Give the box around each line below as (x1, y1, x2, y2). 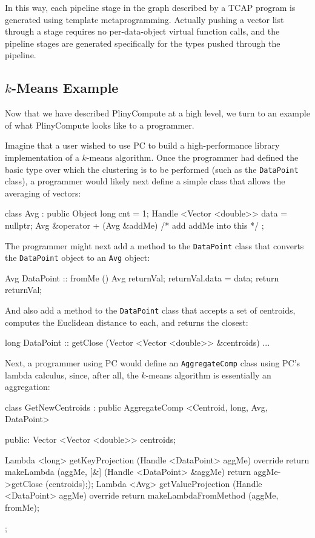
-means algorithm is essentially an (145, 368, 271, 381)
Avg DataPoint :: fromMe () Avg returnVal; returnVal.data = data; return (5, 271, 279, 284)
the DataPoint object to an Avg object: (5, 251, 150, 264)
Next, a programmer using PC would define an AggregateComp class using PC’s (5, 356, 300, 369)
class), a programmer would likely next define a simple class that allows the (5, 175, 285, 187)
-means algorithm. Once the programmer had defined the (86, 150, 299, 163)
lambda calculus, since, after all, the (5, 368, 139, 381)
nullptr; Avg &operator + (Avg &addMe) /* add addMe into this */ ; (5, 218, 264, 231)
